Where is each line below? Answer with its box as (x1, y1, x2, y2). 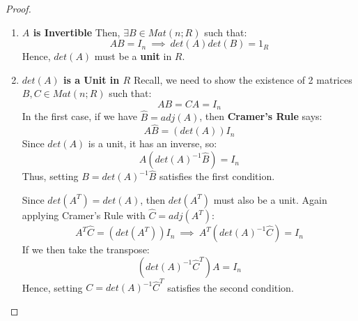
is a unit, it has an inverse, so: (88, 136, 217, 151)
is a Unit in (63, 72, 120, 87)
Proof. (6, 1, 31, 15)
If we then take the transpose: (22, 242, 150, 257)
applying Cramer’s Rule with (22, 208, 146, 223)
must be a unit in (94, 49, 172, 64)
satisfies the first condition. (159, 169, 275, 184)
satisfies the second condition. (167, 280, 294, 294)
